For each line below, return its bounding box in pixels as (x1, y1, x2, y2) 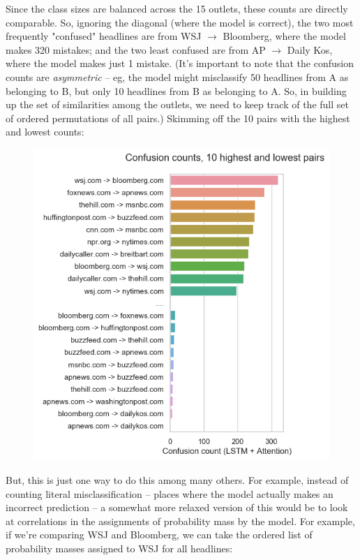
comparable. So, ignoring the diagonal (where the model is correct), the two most (6, 15, 354, 29)
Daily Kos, (287, 42, 333, 57)
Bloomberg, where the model (223, 29, 346, 43)
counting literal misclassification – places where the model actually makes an (6, 486, 333, 501)
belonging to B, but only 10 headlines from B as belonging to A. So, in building (6, 83, 347, 98)
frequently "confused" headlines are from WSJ (6, 29, 202, 43)
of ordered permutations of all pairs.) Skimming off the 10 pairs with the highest (6, 110, 350, 125)
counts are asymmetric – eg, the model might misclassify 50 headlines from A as (6, 69, 349, 84)
